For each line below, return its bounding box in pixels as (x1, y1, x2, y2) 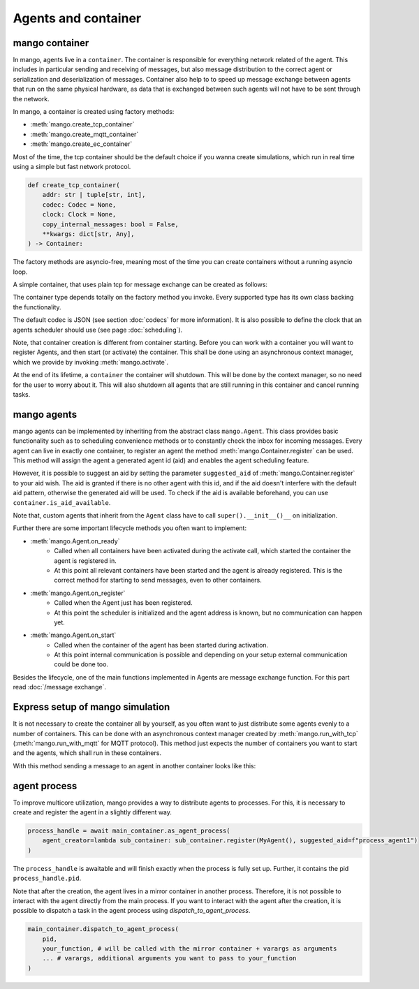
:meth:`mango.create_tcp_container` (30, 120, 135, 129)
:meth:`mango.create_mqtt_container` (30, 130, 139, 138)
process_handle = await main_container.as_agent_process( (27, 827, 230, 835)
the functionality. (13, 302, 62, 311)
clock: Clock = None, (42, 210, 117, 219)
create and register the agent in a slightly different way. (13, 808, 172, 816)
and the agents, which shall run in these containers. (13, 749, 162, 757)
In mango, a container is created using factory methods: (13, 108, 175, 116)
